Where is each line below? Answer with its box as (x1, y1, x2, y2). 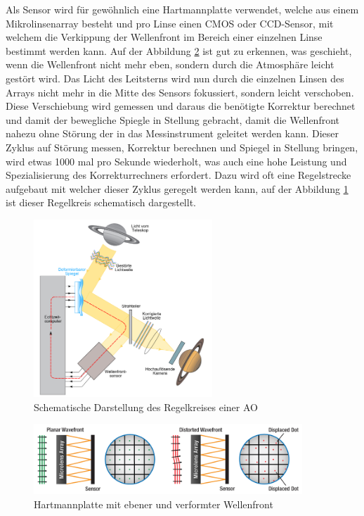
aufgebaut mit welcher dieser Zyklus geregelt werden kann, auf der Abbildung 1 (6, 181, 349, 196)
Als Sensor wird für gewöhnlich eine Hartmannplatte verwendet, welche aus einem (6, 2, 359, 16)
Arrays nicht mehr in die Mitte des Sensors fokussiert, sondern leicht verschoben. (6, 84, 354, 99)
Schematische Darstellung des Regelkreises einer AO (34, 399, 258, 414)
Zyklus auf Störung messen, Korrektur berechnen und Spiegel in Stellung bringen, (6, 139, 358, 154)
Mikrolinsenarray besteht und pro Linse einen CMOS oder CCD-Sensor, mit (6, 15, 334, 30)
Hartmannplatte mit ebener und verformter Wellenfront (34, 496, 273, 511)
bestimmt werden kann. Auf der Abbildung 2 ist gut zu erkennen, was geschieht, (6, 43, 352, 58)
